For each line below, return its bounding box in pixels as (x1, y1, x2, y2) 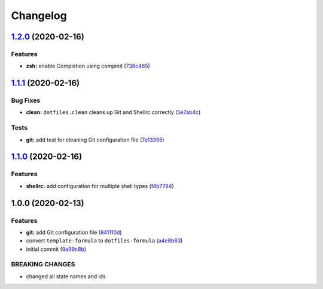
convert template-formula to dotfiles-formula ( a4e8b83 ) (26, 237, 183, 244)
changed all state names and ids (26, 272, 106, 280)
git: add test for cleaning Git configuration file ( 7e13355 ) (26, 136, 164, 143)
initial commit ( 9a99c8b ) (26, 245, 87, 253)
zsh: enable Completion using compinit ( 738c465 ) (26, 63, 151, 70)
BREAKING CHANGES (11, 260, 75, 269)
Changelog (11, 9, 67, 22)
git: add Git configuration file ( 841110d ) (26, 229, 122, 236)
